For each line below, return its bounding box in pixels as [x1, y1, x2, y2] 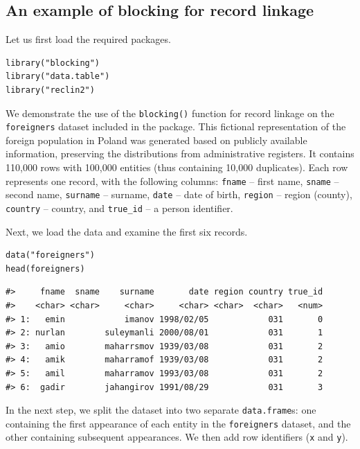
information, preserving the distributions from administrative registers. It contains [6, 146, 354, 161]
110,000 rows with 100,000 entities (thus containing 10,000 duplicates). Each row [6, 160, 348, 175]
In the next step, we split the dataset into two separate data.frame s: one [6, 403, 316, 417]
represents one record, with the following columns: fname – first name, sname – [6, 173, 339, 188]
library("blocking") [6, 58, 100, 68]
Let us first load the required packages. [6, 32, 171, 46]
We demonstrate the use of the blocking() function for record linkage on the [6, 105, 334, 120]
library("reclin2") [6, 85, 95, 95]
